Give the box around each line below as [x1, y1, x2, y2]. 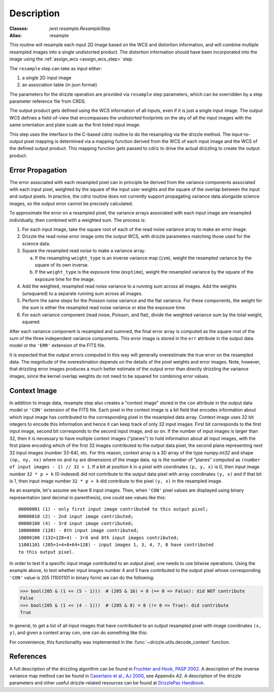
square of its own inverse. [35, 262, 89, 268]
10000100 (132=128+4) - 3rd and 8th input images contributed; [18, 534, 179, 540]
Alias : [9, 32, 22, 38]
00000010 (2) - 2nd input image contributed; [18, 514, 134, 519]
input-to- [231, 131, 251, 137]
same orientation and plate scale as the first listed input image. [9, 122, 141, 128]
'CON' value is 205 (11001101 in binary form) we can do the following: [9, 575, 155, 581]
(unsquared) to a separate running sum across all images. [22, 290, 143, 296]
